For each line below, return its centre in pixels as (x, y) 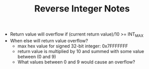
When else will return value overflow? (49, 40)
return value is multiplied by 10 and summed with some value (81, 51)
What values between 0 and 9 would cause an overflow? (76, 62)
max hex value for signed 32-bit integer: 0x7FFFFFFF (73, 46)
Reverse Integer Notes (82, 9)
